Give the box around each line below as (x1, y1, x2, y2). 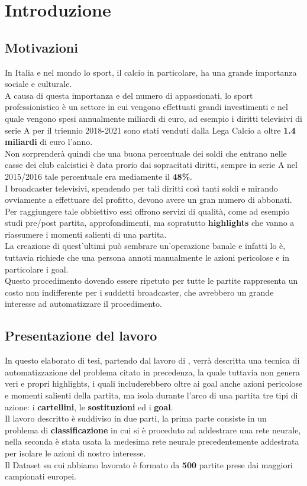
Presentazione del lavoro (5, 326, 157, 345)
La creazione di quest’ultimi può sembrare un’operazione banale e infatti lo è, (5, 239, 286, 252)
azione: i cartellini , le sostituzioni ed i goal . (5, 400, 173, 413)
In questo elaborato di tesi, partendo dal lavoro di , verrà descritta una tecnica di (5, 354, 300, 367)
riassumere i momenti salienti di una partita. (5, 228, 167, 240)
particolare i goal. (5, 263, 69, 275)
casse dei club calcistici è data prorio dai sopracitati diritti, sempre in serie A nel (5, 158, 298, 171)
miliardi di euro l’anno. (5, 135, 93, 148)
